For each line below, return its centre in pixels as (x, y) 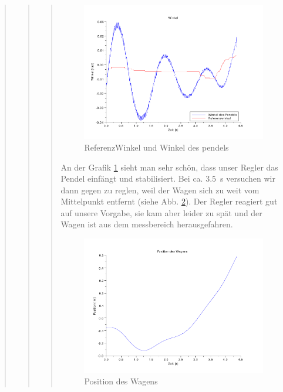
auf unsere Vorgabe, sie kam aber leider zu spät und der (161, 212)
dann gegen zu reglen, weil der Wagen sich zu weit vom (160, 190)
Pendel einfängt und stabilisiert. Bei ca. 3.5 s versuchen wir (168, 178)
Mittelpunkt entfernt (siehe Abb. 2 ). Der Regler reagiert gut (169, 201)
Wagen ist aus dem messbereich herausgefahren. (147, 224)
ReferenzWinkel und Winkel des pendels (156, 147)
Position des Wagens (121, 381)
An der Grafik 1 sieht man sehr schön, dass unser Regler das (169, 167)
